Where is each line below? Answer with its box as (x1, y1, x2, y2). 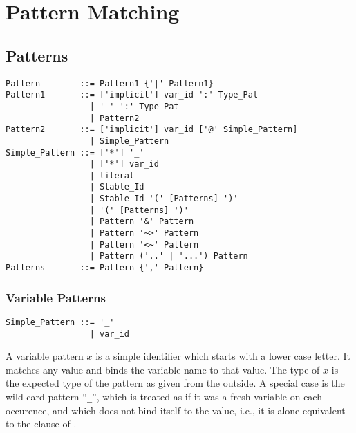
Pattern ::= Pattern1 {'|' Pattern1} (6, 78, 214, 89)
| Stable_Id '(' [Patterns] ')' (89, 194, 238, 204)
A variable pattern (6, 349, 84, 363)
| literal (89, 170, 135, 181)
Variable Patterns (6, 288, 106, 306)
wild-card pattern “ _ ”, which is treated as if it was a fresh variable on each (6, 389, 322, 404)
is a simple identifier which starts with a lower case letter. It (95, 349, 350, 363)
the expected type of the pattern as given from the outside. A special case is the (6, 376, 345, 390)
